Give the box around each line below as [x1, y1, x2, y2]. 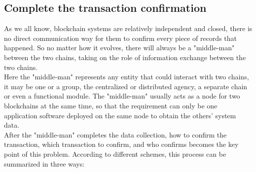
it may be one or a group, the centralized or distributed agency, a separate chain [4, 81, 248, 91]
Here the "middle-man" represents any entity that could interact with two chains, [4, 71, 249, 82]
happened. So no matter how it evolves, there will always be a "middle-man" [4, 42, 235, 53]
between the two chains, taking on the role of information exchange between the [4, 52, 246, 62]
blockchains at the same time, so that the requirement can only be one [4, 100, 218, 110]
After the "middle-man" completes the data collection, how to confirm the [4, 129, 227, 139]
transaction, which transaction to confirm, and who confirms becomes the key [4, 139, 239, 149]
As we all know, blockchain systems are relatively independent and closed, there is [4, 23, 253, 34]
